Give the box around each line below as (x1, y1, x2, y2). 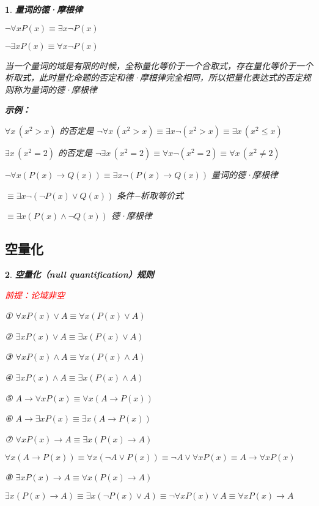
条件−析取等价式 (117, 188, 183, 201)
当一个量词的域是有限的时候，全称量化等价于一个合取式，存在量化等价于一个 (5, 59, 313, 72)
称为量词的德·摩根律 (13, 83, 97, 95)
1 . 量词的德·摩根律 (5, 3, 83, 15)
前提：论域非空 (5, 288, 65, 301)
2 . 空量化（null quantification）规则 (5, 267, 154, 280)
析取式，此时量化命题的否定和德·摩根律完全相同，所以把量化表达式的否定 (5, 71, 302, 84)
